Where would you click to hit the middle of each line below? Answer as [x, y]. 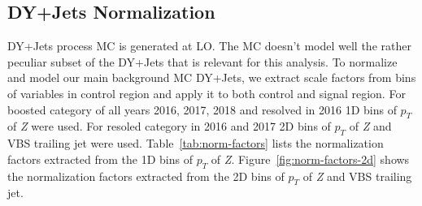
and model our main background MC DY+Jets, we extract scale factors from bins [212, 77]
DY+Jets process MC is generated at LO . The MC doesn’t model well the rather [209, 46]
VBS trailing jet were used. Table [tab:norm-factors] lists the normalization [196, 143]
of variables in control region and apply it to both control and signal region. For [207, 93]
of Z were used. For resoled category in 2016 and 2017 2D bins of [169, 126]
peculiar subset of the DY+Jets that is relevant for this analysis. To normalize [202, 61]
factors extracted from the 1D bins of [100, 159]
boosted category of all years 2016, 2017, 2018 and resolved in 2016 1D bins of [202, 109]
